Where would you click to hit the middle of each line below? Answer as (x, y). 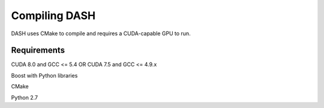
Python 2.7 (25, 97)
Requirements (38, 50)
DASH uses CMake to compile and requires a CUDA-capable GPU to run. (101, 33)
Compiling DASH (53, 16)
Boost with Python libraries (44, 75)
